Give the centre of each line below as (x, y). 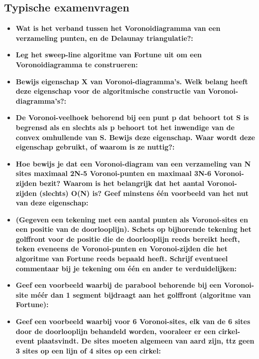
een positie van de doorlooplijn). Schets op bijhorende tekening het (133, 229)
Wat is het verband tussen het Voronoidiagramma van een (118, 28)
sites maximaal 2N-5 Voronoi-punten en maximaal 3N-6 (114, 173)
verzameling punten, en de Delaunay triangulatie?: (104, 38)
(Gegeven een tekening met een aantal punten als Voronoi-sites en (132, 219)
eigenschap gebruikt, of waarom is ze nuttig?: (95, 147)
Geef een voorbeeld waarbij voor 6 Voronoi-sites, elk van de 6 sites (133, 321)
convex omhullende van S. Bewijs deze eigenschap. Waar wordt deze (135, 137)
